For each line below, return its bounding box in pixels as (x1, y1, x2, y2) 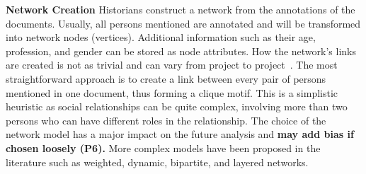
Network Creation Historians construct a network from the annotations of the (6, 2, 355, 16)
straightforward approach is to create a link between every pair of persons (6, 71, 326, 86)
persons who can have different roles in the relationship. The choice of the (6, 112, 326, 127)
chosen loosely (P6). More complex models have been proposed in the (6, 140, 321, 155)
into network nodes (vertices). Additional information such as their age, (6, 30, 316, 45)
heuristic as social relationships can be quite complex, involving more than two (6, 99, 348, 114)
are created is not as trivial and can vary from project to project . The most (6, 57, 338, 72)
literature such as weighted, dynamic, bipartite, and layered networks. (6, 154, 309, 169)
